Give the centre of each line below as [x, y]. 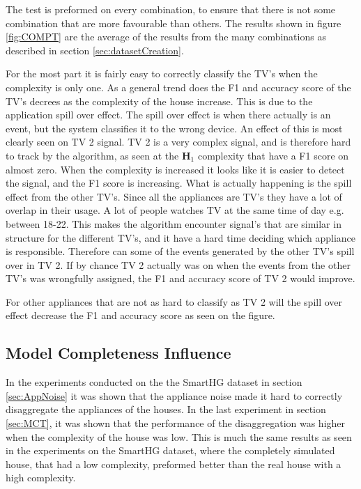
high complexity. [41, 478]
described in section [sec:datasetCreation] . [95, 50]
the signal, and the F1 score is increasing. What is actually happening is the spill [179, 183]
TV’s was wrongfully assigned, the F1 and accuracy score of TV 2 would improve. [180, 278]
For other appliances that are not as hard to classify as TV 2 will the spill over [174, 301]
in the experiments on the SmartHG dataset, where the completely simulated [170, 450]
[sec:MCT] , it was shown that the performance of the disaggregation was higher [176, 423]
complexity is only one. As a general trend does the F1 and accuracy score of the [178, 87]
